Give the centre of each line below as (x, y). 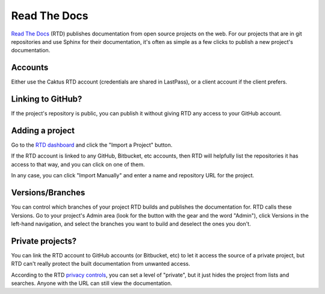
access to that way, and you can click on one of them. (78, 164)
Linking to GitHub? (47, 99)
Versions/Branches (48, 193)
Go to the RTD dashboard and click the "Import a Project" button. (92, 145)
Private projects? (44, 241)
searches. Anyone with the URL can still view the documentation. (92, 283)
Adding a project (43, 130)
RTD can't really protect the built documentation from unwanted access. (101, 264)
